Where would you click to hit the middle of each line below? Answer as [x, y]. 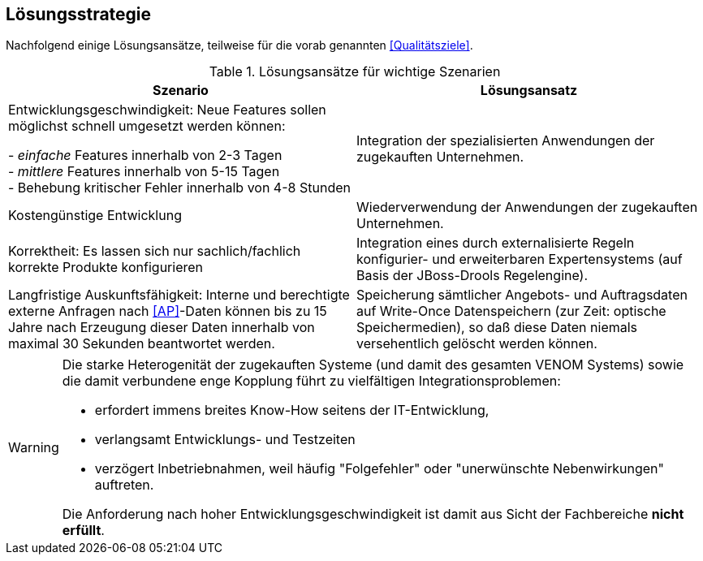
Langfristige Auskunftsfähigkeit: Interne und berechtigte [179, 295]
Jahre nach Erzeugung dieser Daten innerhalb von [162, 328]
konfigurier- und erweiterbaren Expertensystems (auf [520, 259]
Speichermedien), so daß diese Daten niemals [497, 328]
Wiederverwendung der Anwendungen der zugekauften [527, 207]
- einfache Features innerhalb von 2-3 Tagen [145, 155]
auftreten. [124, 485]
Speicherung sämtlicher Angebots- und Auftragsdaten [522, 295]
